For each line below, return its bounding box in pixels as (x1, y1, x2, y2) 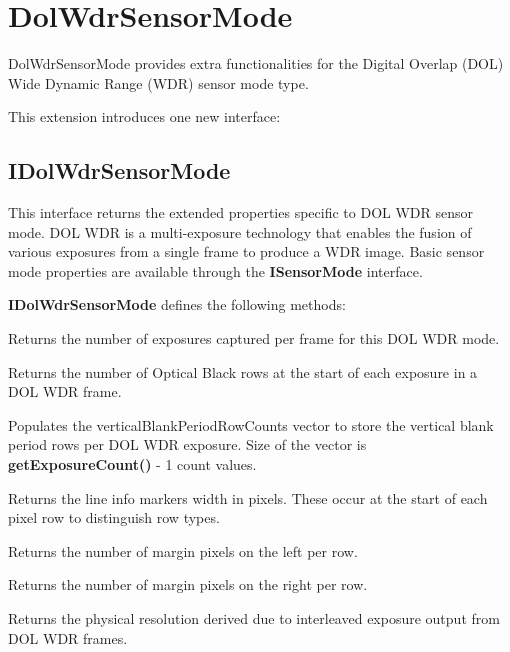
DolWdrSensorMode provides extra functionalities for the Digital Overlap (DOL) (8, 53, 504, 74)
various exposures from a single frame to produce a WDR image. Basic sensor (8, 241, 485, 262)
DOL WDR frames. (8, 627, 128, 648)
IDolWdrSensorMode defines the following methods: (8, 294, 346, 315)
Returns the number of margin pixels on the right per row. (8, 574, 368, 595)
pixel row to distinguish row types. (8, 507, 220, 528)
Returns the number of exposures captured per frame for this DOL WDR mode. (8, 328, 500, 349)
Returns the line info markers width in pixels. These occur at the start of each (8, 487, 488, 508)
